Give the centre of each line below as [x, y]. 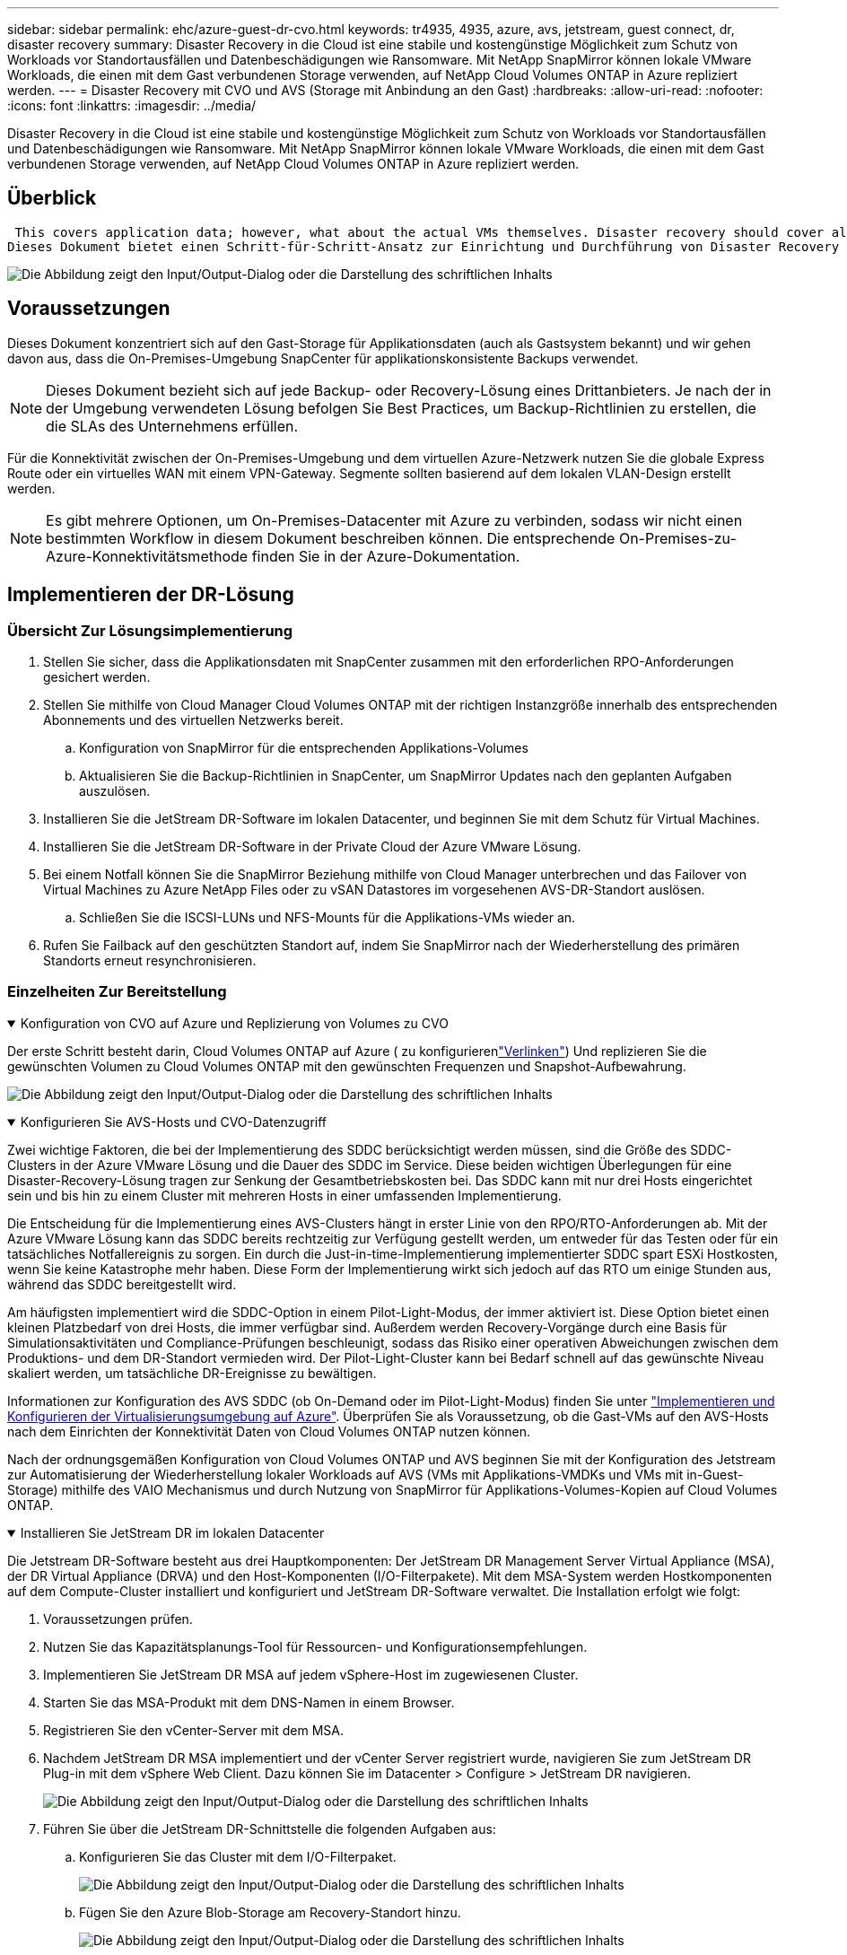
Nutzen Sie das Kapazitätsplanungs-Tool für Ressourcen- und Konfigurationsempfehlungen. [315, 1646]
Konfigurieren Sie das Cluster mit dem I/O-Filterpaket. [238, 1856]
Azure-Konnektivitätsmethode [147, 556]
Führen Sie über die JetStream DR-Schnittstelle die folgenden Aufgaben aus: [270, 1828]
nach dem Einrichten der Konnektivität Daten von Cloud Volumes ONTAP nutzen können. [269, 1431]
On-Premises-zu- [677, 538]
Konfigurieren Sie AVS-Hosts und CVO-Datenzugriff [174, 1122]
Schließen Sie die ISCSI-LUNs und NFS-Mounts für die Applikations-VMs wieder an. [327, 917]
